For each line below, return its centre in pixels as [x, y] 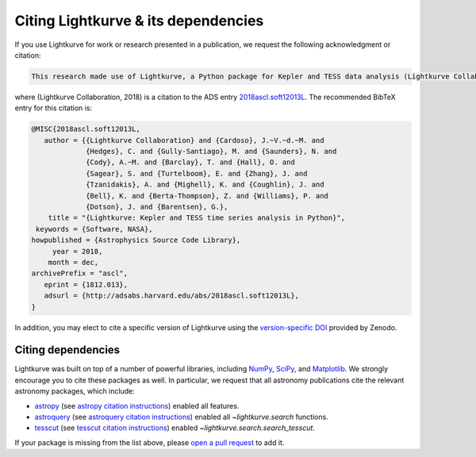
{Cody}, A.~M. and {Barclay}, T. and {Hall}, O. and [190, 162]
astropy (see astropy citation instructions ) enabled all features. [137, 405]
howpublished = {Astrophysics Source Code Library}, [136, 240]
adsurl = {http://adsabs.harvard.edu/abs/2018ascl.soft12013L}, [172, 296]
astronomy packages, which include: [75, 391]
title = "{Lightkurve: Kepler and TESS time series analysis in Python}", [196, 218]
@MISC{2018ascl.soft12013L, [86, 129]
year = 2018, [77, 251]
